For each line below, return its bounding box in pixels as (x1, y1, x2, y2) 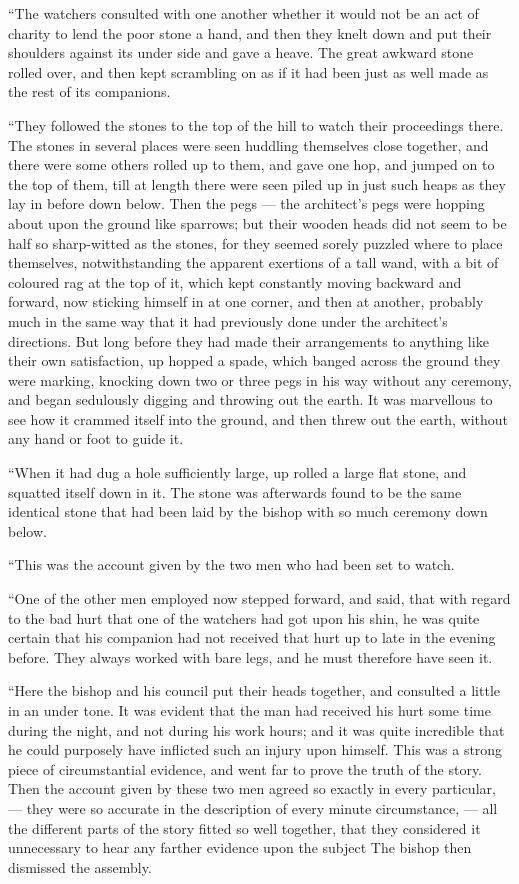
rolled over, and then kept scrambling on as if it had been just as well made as (8, 61, 489, 82)
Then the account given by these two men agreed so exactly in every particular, (8, 778, 496, 799)
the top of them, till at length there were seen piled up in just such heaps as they (8, 173, 506, 194)
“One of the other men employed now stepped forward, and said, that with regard (8, 588, 511, 609)
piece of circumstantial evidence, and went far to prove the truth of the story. (8, 758, 483, 779)
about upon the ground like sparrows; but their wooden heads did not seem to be (8, 212, 507, 233)
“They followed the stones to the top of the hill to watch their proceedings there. (8, 114, 504, 135)
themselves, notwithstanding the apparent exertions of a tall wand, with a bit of (8, 252, 499, 273)
